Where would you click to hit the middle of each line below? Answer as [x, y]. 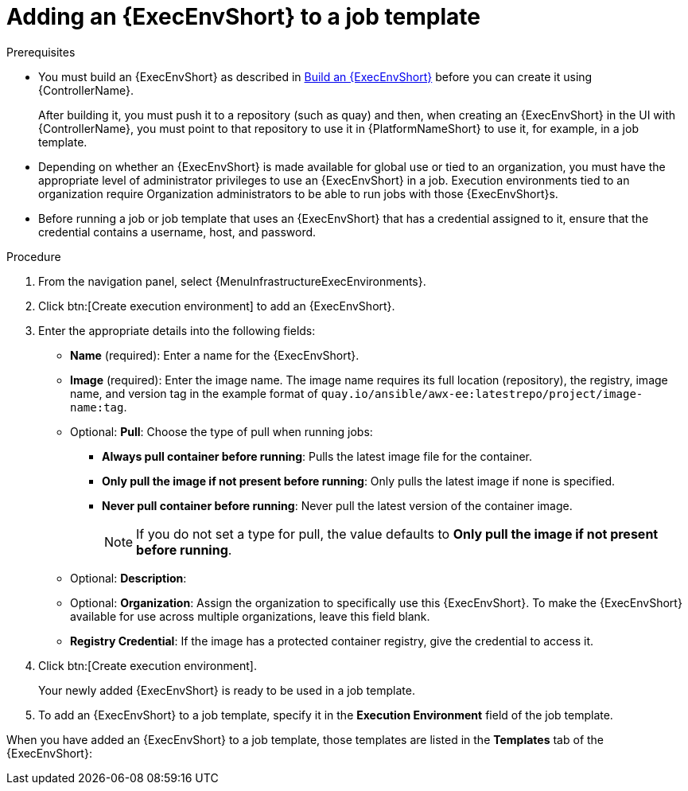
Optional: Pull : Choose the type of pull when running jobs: [222, 431]
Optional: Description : [128, 578]
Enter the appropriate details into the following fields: [177, 330]
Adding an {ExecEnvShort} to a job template [243, 17]
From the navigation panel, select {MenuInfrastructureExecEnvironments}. [232, 281]
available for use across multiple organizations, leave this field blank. [250, 616]
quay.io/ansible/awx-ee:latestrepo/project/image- [482, 394]
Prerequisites [41, 52]
